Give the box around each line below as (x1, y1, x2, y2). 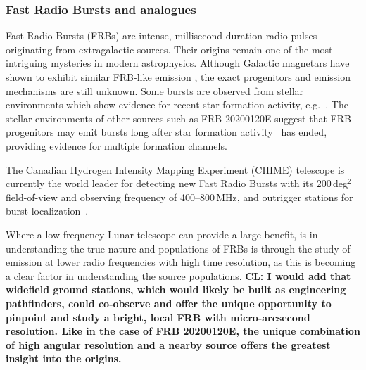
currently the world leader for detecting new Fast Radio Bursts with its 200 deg (6, 176, 348, 191)
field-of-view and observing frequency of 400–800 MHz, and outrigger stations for (6, 189, 353, 204)
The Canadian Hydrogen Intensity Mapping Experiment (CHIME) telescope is (6, 162, 345, 177)
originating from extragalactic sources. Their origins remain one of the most (6, 42, 333, 56)
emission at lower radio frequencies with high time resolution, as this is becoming (6, 255, 356, 269)
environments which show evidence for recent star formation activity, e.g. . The (6, 97, 348, 112)
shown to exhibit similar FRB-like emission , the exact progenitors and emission (6, 70, 351, 84)
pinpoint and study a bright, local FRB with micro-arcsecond (6, 310, 310, 324)
